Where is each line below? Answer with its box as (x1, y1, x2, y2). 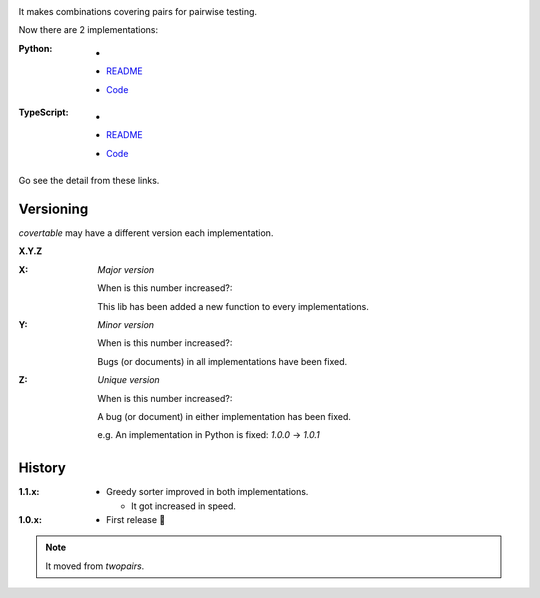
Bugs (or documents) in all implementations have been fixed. (97, 355, 348, 367)
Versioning (18, 200, 89, 217)
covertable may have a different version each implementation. (18, 227, 274, 239)
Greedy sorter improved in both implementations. (106, 486, 309, 498)
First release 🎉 (106, 514, 166, 526)
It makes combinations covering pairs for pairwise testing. (18, 6, 258, 17)
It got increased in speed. (131, 500, 237, 512)
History (18, 460, 67, 477)
